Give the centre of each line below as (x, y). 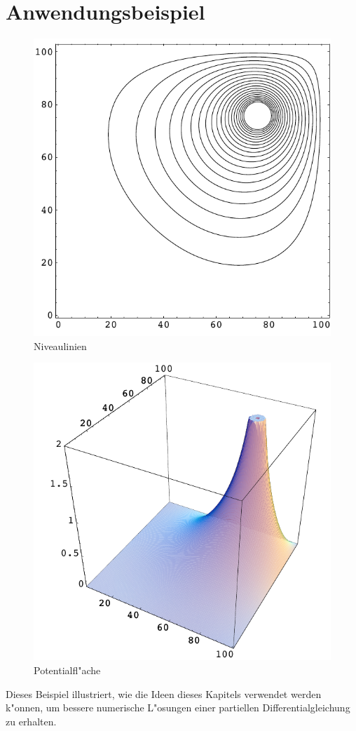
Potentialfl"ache (67, 670)
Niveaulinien (60, 346)
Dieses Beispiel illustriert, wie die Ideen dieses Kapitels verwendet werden (164, 693)
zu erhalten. (31, 721)
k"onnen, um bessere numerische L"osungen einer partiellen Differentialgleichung (178, 707)
